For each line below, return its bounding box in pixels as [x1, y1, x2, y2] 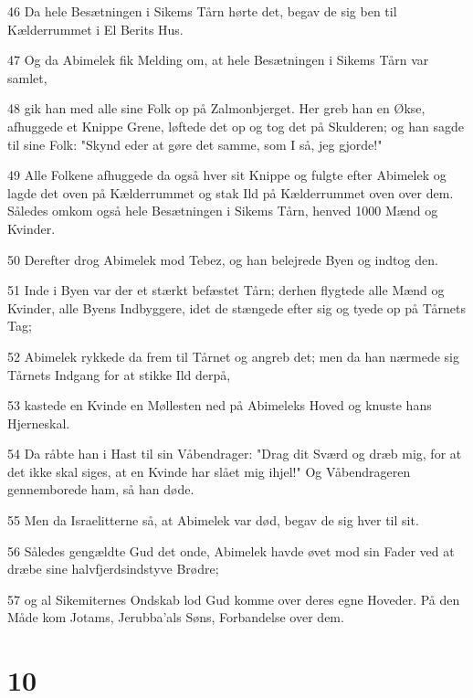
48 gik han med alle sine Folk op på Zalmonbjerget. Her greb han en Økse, [7, 99, 426, 118]
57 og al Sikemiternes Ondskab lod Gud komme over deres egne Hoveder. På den [7, 589, 460, 608]
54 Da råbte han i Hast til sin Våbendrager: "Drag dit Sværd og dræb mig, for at [7, 444, 462, 463]
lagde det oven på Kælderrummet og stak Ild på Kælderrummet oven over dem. [7, 183, 454, 202]
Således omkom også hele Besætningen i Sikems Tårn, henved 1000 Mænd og [7, 201, 438, 220]
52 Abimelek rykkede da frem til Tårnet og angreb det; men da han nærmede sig [7, 346, 460, 365]
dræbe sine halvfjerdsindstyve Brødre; [7, 559, 219, 578]
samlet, [7, 68, 47, 87]
